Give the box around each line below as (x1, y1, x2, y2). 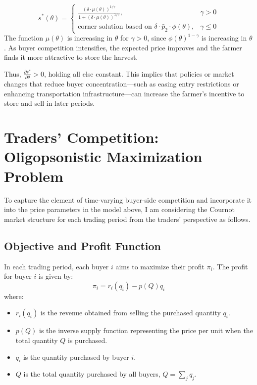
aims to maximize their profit (115, 261, 205, 271)
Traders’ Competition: (4, 127, 159, 147)
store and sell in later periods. (4, 98, 95, 108)
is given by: (38, 271, 73, 281)
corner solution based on (78, 23, 152, 31)
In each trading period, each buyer (4, 261, 109, 271)
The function (4, 33, 43, 43)
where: (4, 291, 24, 301)
